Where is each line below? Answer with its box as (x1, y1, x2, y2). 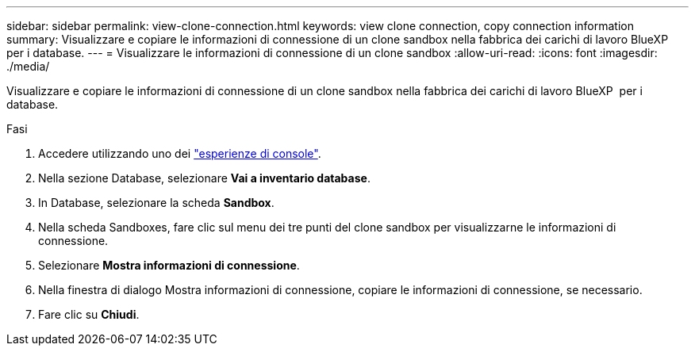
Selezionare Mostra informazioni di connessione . (38, 258, 300, 272)
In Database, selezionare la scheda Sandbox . (38, 196, 275, 209)
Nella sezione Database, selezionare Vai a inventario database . (38, 171, 371, 185)
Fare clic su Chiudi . (38, 308, 140, 321)
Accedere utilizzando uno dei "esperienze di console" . (38, 147, 321, 160)
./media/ (6, 59, 50, 73)
